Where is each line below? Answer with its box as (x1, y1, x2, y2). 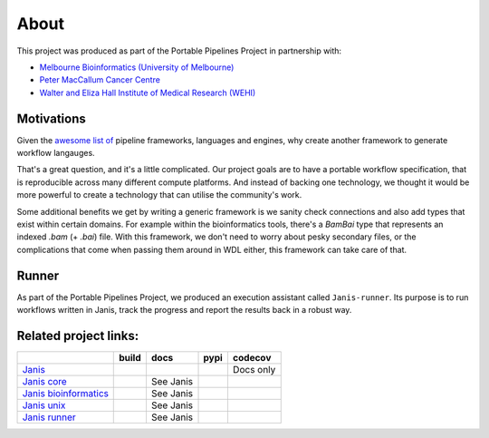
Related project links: (16, 327, 139, 344)
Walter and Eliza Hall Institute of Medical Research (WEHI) (39, 87, 256, 98)
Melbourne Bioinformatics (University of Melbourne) (39, 62, 235, 73)
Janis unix (22, 399, 66, 412)
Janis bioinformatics (22, 386, 109, 399)
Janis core (22, 375, 67, 387)
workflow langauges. (16, 148, 95, 159)
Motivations (16, 111, 86, 126)
